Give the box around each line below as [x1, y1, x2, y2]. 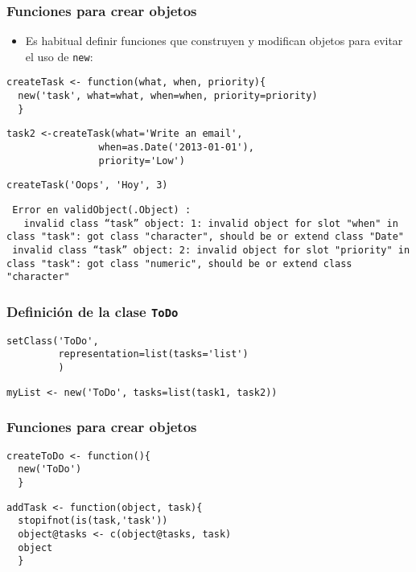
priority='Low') [98, 154, 185, 167]
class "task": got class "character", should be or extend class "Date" [6, 231, 404, 243]
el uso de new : [25, 47, 93, 64]
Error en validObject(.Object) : [12, 204, 192, 216]
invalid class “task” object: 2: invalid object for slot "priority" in [12, 245, 410, 257]
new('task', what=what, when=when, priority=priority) [18, 90, 318, 102]
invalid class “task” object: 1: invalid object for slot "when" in [23, 217, 398, 229]
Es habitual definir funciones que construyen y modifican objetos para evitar [25, 32, 403, 49]
